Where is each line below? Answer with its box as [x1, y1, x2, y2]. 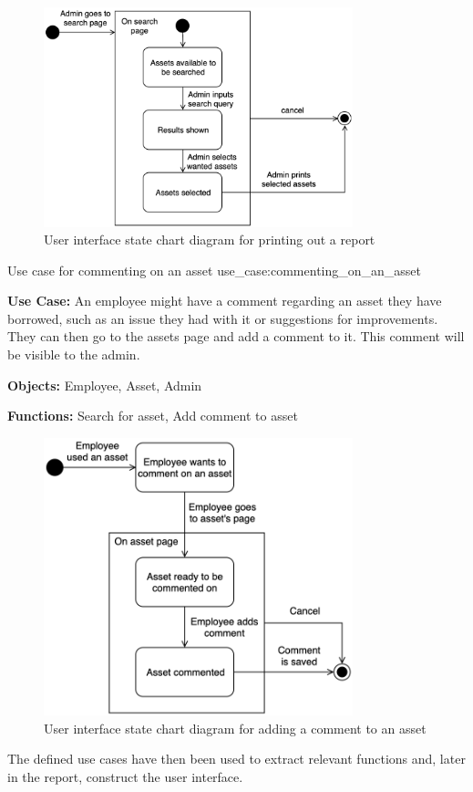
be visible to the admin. [7, 345, 140, 364]
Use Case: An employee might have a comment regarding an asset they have [7, 291, 442, 310]
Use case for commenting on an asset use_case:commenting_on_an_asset [7, 260, 422, 279]
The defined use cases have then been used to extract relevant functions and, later [7, 749, 466, 768]
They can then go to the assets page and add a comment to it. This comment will [7, 327, 465, 346]
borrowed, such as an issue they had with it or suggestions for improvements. [7, 308, 438, 328]
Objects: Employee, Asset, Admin [7, 375, 202, 394]
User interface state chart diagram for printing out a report [44, 230, 375, 249]
